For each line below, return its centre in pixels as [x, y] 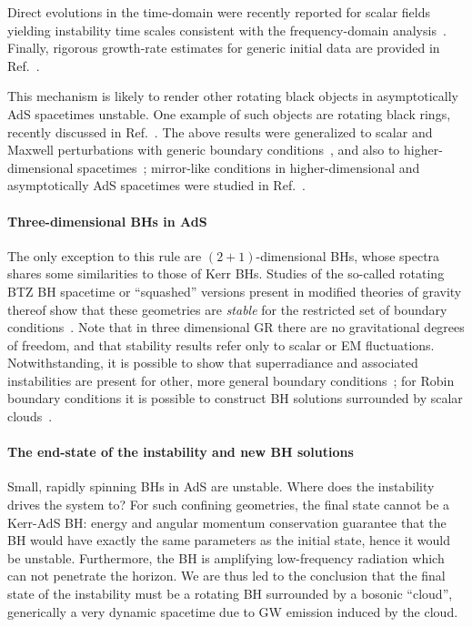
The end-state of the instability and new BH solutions [181, 452]
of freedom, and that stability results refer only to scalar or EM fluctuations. [221, 344]
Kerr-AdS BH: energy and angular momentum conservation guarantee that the [227, 522]
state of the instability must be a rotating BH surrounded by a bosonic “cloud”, [230, 594]
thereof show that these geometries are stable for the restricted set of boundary [227, 309]
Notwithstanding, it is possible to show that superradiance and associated [213, 363]
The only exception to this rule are [105, 255]
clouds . [30, 416]
